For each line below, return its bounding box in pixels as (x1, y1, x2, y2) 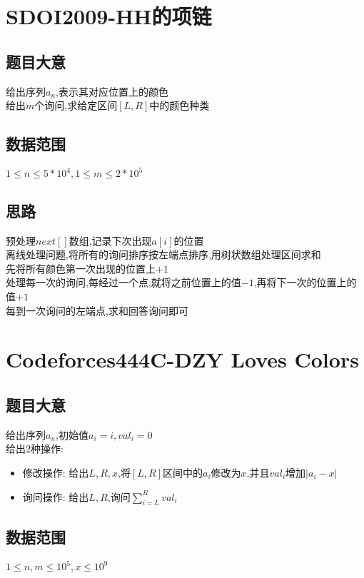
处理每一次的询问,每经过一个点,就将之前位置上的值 (6, 275, 241, 290)
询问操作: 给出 (22, 489, 89, 504)
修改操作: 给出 (22, 465, 89, 480)
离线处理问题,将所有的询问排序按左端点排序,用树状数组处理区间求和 (6, 247, 321, 262)
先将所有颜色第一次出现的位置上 (6, 260, 156, 275)
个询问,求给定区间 (34, 98, 118, 113)
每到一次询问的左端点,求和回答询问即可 (6, 303, 188, 318)
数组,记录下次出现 (69, 233, 152, 248)
